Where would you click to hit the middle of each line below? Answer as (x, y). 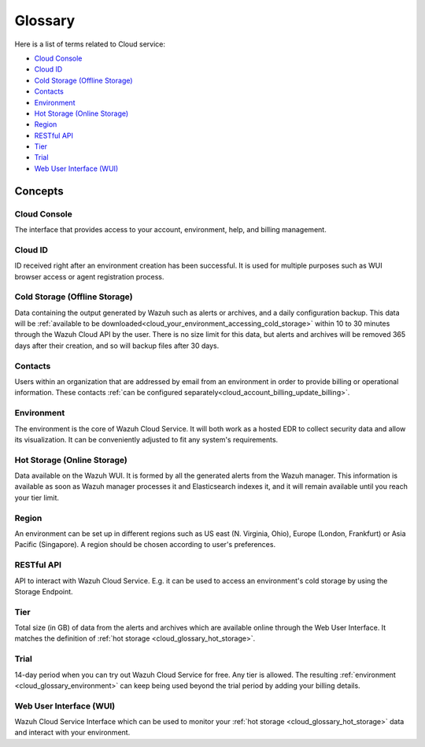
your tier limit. (37, 497)
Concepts (39, 191)
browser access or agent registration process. (89, 276)
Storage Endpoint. (44, 591)
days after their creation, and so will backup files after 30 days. (117, 346)
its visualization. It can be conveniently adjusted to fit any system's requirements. (146, 439)
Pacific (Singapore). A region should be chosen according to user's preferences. (145, 545)
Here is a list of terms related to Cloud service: (90, 44)
